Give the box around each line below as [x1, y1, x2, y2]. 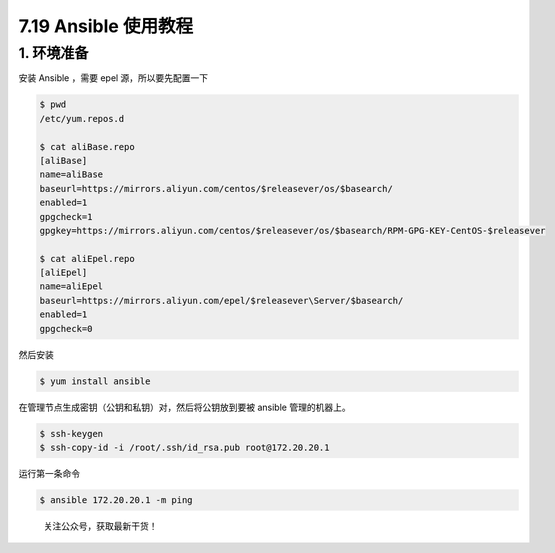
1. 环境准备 [18, 44, 89, 62]
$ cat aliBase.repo [39, 141, 135, 152]
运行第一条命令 [18, 467, 80, 479]
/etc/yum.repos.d [39, 113, 125, 124]
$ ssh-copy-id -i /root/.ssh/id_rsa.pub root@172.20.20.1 [39, 441, 330, 453]
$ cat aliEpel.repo [39, 253, 135, 264]
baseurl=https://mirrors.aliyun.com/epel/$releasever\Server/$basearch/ [39, 295, 404, 306]
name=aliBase [39, 169, 104, 180]
